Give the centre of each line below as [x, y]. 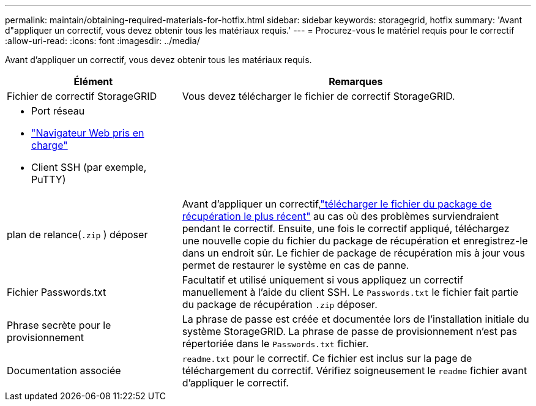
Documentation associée [64, 370]
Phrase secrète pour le [59, 325]
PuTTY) [49, 179]
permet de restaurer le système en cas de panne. [296, 265]
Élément [93, 81]
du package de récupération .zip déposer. [280, 304]
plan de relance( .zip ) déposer [77, 235]
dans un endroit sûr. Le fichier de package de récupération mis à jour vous [353, 253]
